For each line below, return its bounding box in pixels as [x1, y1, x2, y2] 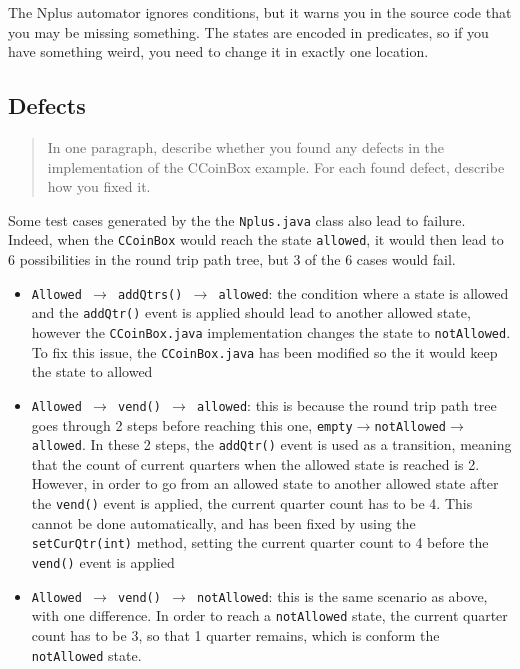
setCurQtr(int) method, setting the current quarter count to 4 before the [31, 532, 489, 553]
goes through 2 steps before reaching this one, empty [31, 414, 353, 435]
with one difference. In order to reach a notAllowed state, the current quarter [31, 605, 508, 626]
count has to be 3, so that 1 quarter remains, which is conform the [31, 624, 440, 645]
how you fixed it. [47, 176, 151, 197]
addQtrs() [117, 287, 183, 302]
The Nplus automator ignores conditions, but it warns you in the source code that [8, 2, 512, 22]
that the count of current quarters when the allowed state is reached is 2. [31, 453, 480, 474]
